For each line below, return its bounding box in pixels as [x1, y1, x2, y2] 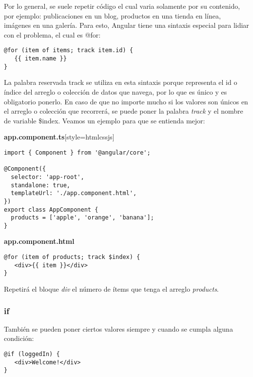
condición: [4, 333, 34, 343]
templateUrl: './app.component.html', [11, 190, 137, 197]
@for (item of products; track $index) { [4, 254, 140, 261]
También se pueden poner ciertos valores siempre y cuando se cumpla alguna [4, 323, 233, 334]
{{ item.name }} [14, 55, 67, 62]
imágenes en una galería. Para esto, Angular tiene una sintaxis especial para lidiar [4, 20, 249, 30]
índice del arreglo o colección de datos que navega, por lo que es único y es [4, 86, 227, 97]
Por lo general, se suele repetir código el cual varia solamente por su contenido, [4, 1, 240, 11]
